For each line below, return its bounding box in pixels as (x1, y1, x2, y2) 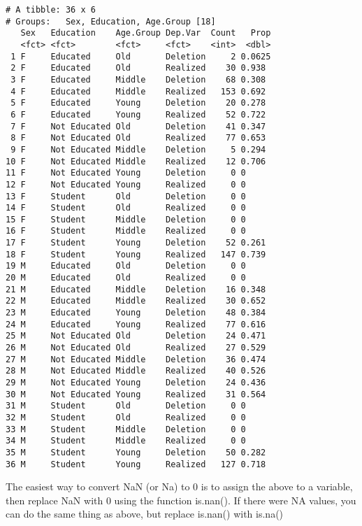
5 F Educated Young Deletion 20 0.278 (10, 98, 266, 108)
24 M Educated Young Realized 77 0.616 (6, 319, 266, 329)
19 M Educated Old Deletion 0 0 (6, 261, 246, 271)
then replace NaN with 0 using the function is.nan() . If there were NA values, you (6, 492, 356, 507)
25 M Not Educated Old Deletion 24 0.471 (6, 331, 266, 341)
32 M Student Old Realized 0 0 (6, 412, 246, 422)
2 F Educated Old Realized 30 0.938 (10, 63, 266, 73)
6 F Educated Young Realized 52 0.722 (10, 109, 266, 120)
